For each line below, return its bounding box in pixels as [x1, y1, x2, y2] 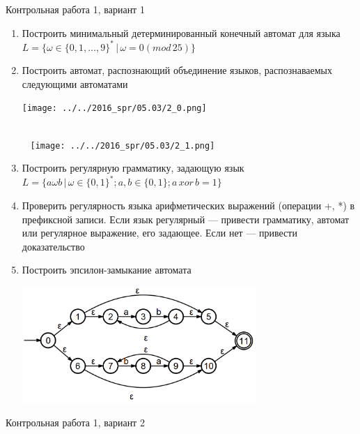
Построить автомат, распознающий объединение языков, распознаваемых [22, 63, 333, 77]
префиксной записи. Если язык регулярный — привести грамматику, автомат [22, 211, 350, 226]
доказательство [22, 239, 85, 253]
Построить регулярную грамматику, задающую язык [22, 160, 244, 175]
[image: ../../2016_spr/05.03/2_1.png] [30, 140, 215, 151]
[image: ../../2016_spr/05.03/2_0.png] [22, 103, 207, 114]
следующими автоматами [22, 76, 128, 91]
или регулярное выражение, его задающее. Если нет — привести [22, 225, 297, 240]
